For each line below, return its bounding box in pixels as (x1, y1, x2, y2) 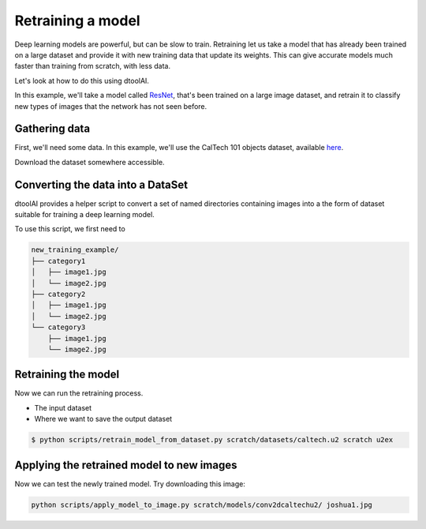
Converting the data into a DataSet (14, 178, 189, 191)
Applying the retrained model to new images (14, 458, 237, 471)
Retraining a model (14, 12, 141, 29)
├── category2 (31, 290, 86, 299)
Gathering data (14, 122, 91, 136)
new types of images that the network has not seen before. (14, 101, 207, 111)
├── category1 (31, 257, 86, 265)
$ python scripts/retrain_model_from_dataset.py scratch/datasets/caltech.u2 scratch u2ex (31, 435, 394, 445)
